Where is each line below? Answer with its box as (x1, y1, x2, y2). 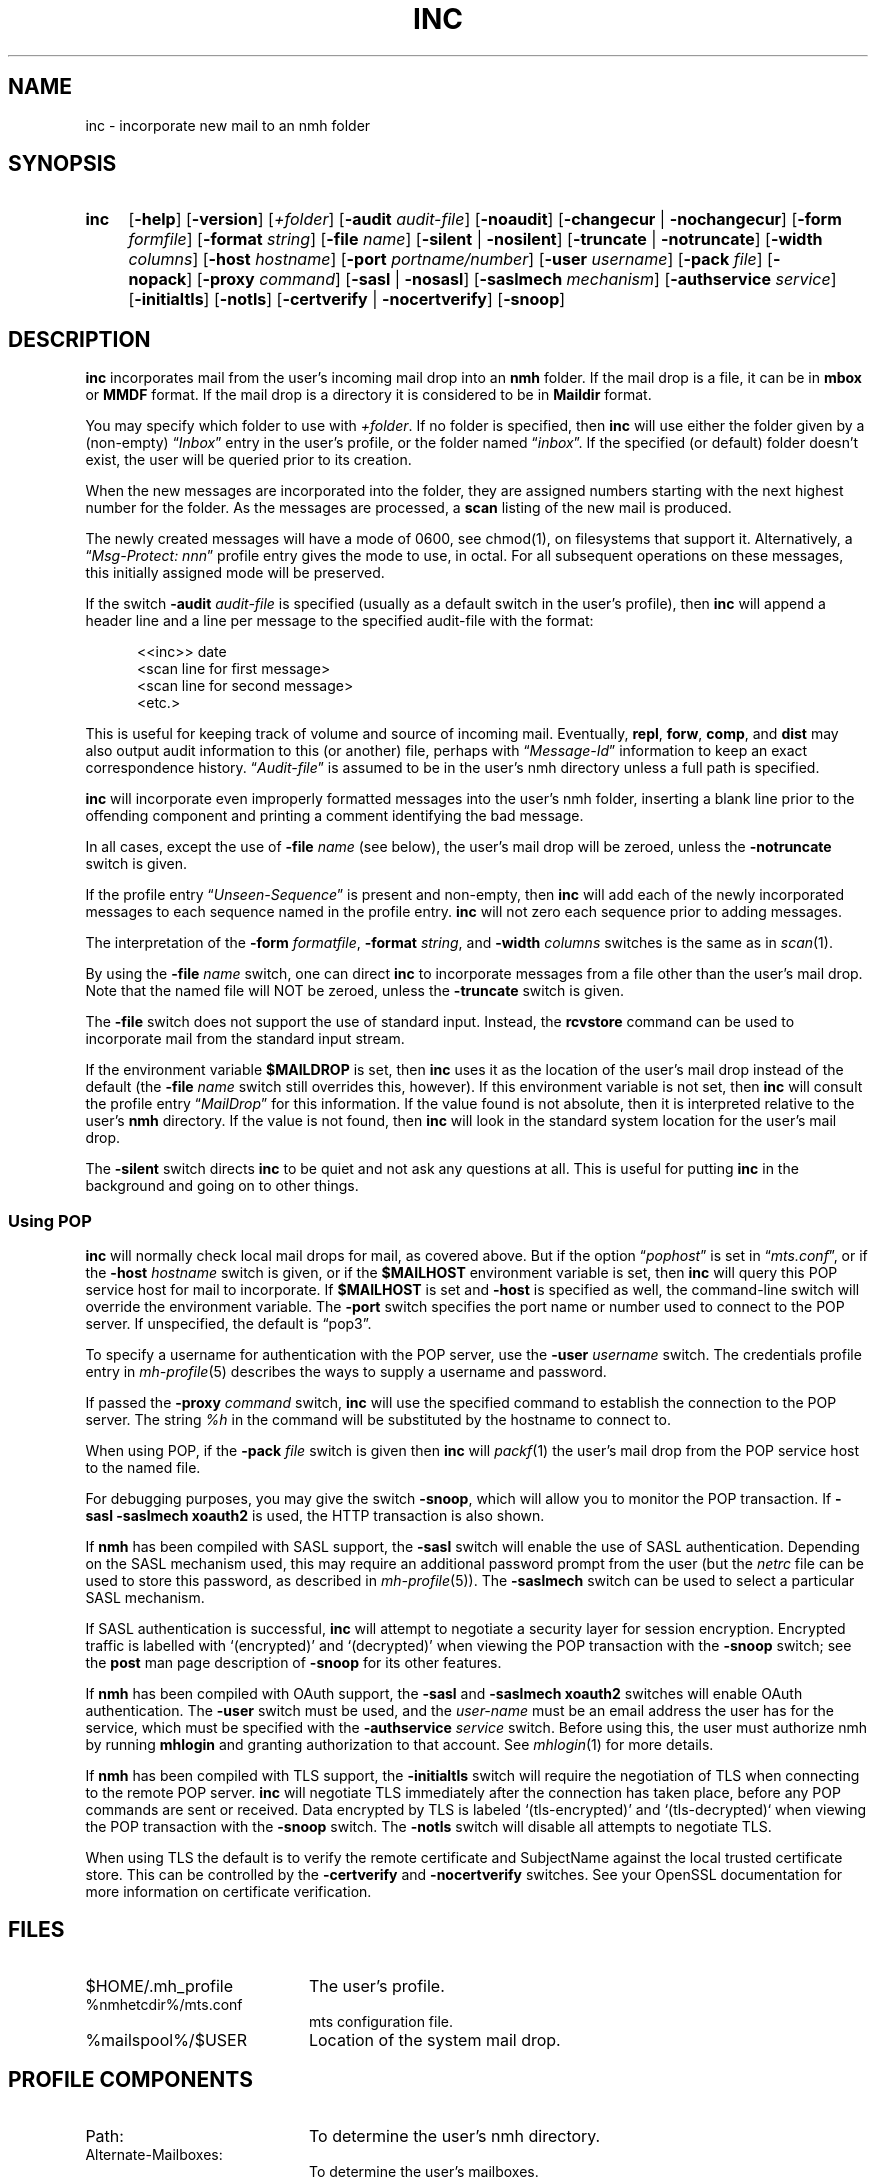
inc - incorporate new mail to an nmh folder (85, 116, 371, 134)
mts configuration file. (309, 2012, 453, 2030)
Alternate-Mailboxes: (85, 2145, 223, 2163)
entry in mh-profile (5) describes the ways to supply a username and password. (85, 1363, 607, 1381)
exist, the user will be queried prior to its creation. (85, 451, 412, 469)
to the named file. (85, 1459, 201, 1477)
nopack (128, 269, 187, 290)
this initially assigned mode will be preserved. (85, 564, 385, 582)
